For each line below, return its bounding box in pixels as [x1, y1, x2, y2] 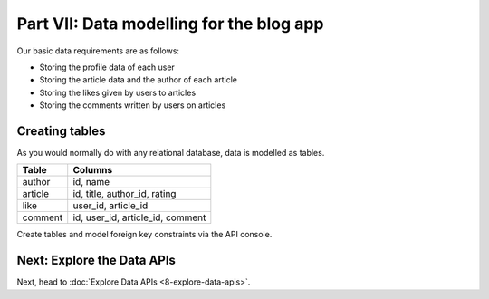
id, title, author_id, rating [72, 188, 177, 200]
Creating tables [16, 123, 106, 139]
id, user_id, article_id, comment [72, 211, 206, 224]
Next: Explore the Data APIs [16, 253, 177, 268]
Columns [72, 164, 113, 177]
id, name [72, 176, 110, 188]
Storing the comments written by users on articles [39, 100, 226, 111]
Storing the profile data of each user [39, 62, 176, 72]
